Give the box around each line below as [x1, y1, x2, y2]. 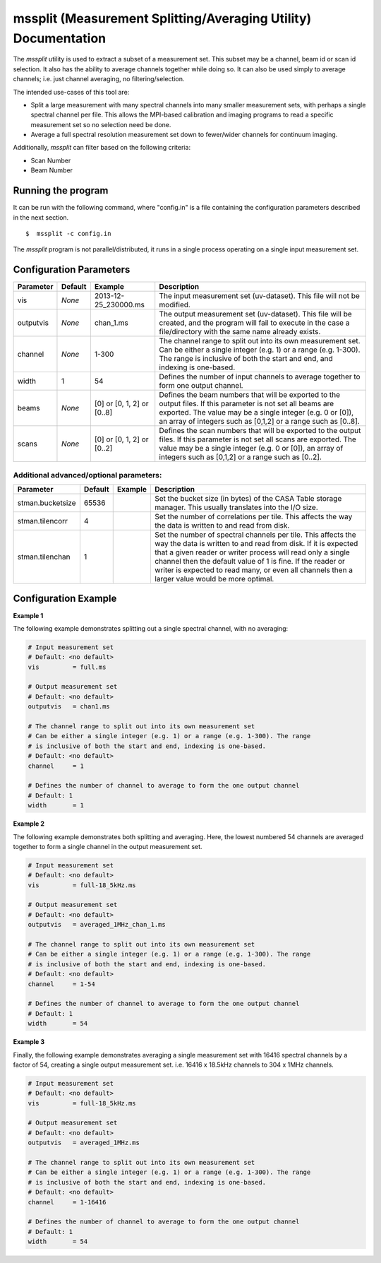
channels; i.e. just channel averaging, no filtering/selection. [13, 75, 185, 83]
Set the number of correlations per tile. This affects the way [155, 511, 353, 521]
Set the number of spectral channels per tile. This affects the [155, 530, 356, 540]
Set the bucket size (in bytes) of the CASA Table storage [155, 493, 342, 503]
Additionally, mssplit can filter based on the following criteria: [13, 143, 190, 152]
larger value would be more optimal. [155, 574, 274, 583]
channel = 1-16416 [28, 1198, 107, 1206]
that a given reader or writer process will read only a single [155, 547, 351, 557]
